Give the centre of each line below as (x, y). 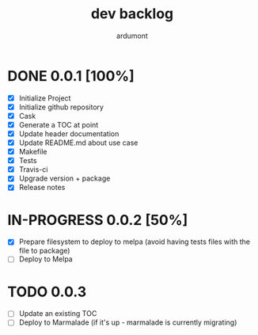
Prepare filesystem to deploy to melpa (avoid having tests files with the (135, 242)
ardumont (132, 36)
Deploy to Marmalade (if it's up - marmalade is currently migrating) (128, 322)
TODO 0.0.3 (47, 292)
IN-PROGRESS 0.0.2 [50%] (98, 220)
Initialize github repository (61, 107)
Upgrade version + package (64, 178)
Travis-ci (33, 169)
